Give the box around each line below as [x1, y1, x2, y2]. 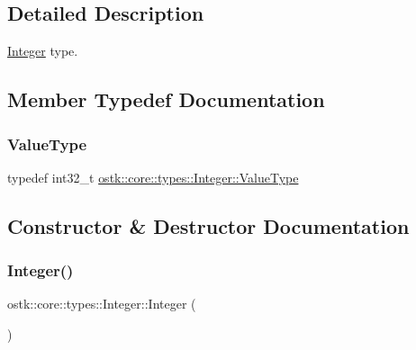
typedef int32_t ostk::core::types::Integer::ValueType [7, 167, 299, 186]
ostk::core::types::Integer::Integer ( [7, 294, 196, 313]
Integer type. [7, 41, 78, 60]
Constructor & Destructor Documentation [7, 211, 410, 239]
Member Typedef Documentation [7, 85, 325, 113]
